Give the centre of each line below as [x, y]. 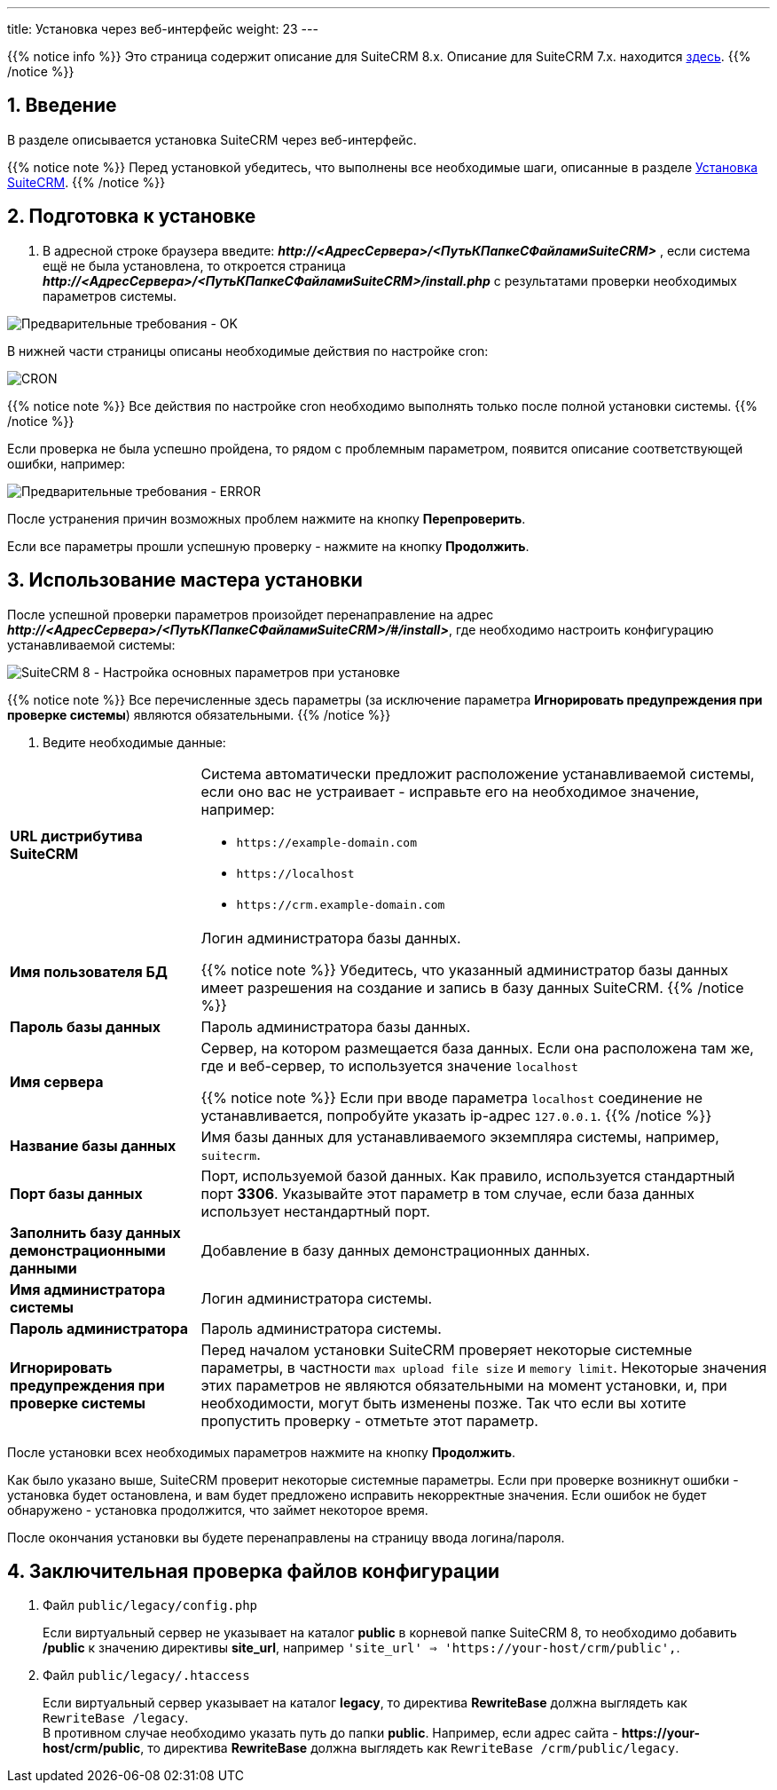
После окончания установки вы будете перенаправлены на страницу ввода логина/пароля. [286, 1537]
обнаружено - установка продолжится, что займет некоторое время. [218, 1510]
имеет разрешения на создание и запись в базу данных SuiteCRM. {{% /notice [472, 987]
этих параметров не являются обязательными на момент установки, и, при [464, 1385]
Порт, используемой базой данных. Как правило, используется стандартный [468, 1175]
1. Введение [62, 106]
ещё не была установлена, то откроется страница [194, 265]
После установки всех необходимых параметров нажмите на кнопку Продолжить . [262, 1452]
